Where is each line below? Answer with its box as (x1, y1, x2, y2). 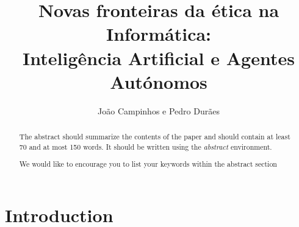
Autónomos (110, 69, 207, 94)
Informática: (106, 21, 212, 46)
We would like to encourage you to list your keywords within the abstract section (19, 159, 277, 169)
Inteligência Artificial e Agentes (23, 45, 295, 70)
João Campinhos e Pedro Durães (98, 104, 220, 117)
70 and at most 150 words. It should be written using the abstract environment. (19, 141, 272, 152)
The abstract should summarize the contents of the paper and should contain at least (19, 131, 290, 142)
